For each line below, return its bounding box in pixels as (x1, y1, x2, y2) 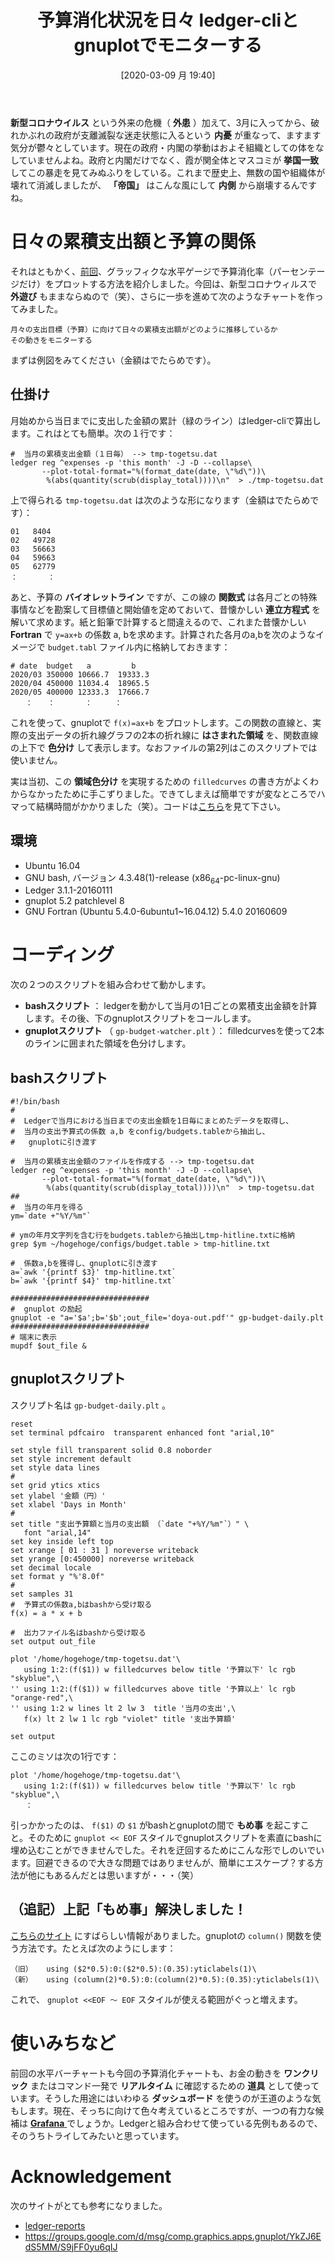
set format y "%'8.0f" (10, 1571, 105, 1581)
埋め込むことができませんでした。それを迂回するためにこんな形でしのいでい (10, 1844, 325, 1856)
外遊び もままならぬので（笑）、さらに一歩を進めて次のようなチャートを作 (10, 290, 315, 302)
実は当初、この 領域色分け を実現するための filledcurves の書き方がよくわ (10, 775, 319, 787)
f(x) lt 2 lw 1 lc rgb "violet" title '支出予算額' (23, 1714, 237, 1724)
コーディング (10, 944, 115, 966)
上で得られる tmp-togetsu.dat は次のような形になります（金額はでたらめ (10, 494, 311, 506)
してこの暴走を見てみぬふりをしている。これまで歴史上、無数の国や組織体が (10, 166, 326, 178)
